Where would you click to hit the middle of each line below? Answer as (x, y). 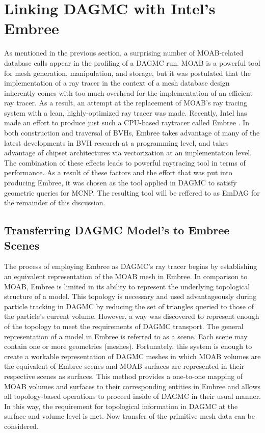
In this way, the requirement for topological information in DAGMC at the (121, 406)
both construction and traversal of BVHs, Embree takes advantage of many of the (132, 133)
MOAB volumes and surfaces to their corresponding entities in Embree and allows (132, 386)
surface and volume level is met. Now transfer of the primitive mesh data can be (129, 416)
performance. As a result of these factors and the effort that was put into (118, 172)
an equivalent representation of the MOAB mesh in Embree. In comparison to (126, 276)
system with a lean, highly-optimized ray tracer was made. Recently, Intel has (126, 112)
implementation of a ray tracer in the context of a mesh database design (117, 83)
